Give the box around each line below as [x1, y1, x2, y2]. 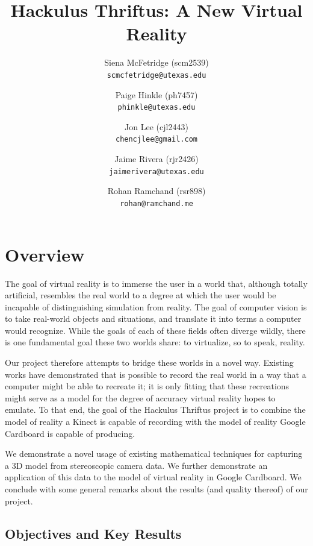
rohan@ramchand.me [120, 199, 193, 208]
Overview [5, 242, 85, 266]
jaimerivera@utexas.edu [109, 167, 204, 176]
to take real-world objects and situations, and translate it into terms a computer [5, 312, 302, 325]
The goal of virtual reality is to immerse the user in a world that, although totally [5, 277, 308, 289]
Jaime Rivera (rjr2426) [114, 152, 199, 165]
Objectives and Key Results [5, 524, 182, 542]
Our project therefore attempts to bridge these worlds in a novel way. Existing [5, 356, 294, 369]
